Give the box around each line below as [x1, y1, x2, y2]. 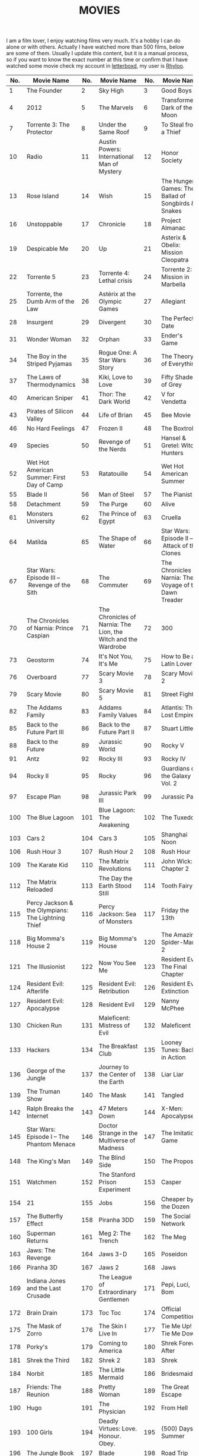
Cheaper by [161, 1195, 194, 1204]
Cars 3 [98, 834, 117, 842]
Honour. [98, 1432, 121, 1441]
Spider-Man [161, 938, 196, 946]
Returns [26, 1237, 49, 1245]
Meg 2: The [98, 1229, 131, 1237]
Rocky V [161, 741, 185, 750]
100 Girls [26, 1428, 53, 1436]
